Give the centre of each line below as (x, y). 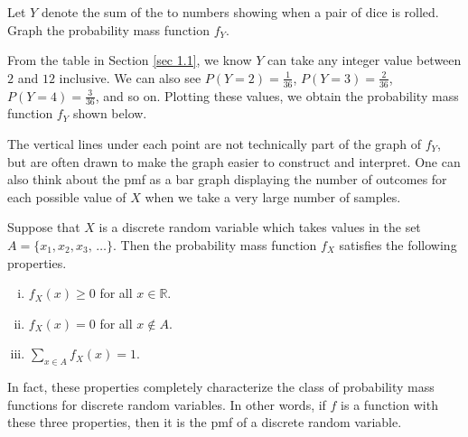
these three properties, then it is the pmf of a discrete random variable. (205, 422)
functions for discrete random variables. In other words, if (167, 404)
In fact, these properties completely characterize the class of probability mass (221, 387)
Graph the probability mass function (108, 29)
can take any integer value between (365, 60)
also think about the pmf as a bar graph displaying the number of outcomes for (227, 179)
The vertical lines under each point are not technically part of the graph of (215, 144)
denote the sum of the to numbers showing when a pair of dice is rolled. (240, 12)
